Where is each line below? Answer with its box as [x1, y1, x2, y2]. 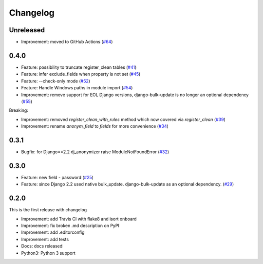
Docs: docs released [21, 243, 63, 249]
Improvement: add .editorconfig [21, 229, 85, 235]
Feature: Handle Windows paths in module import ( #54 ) [21, 85, 133, 91]
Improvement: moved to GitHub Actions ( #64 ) [21, 39, 113, 45]
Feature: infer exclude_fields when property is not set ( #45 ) [21, 71, 141, 77]
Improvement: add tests [21, 236, 69, 242]
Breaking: [9, 107, 29, 113]
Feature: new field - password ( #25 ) [21, 174, 94, 180]
